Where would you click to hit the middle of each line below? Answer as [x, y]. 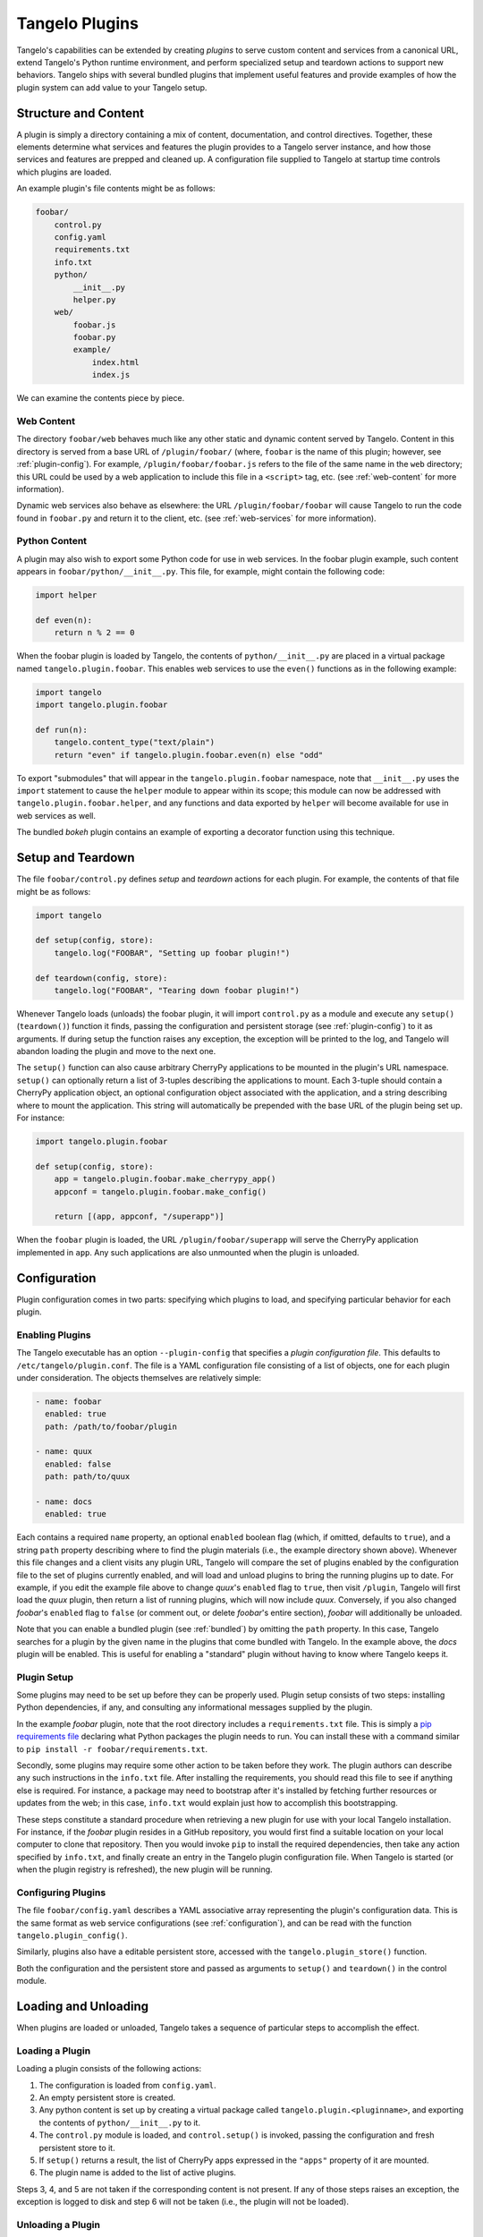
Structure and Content [80, 113]
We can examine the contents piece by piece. [101, 398]
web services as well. [56, 815]
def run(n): [62, 730]
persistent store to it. [77, 2148]
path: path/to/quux [88, 1477]
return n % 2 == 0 [94, 633]
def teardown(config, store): [102, 978]
